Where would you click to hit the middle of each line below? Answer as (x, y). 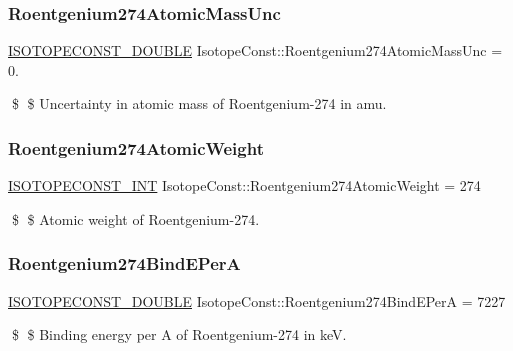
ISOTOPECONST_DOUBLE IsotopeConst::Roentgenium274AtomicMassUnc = (255, 50)
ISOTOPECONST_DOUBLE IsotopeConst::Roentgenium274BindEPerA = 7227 (257, 300)
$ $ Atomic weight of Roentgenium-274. (135, 218)
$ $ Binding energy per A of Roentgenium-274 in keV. (179, 334)
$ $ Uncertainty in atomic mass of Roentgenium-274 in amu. (199, 103)
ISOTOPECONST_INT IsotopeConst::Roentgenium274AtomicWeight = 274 (244, 185)
